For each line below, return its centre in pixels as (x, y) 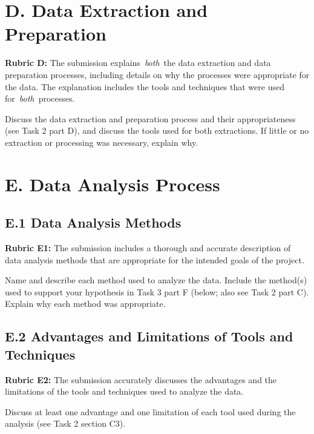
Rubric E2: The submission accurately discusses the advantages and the (141, 379)
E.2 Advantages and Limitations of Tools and (149, 336)
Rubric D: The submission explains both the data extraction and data (138, 63)
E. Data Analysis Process (113, 184)
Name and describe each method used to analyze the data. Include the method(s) (156, 280)
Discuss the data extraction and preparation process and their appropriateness (150, 118)
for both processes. (40, 98)
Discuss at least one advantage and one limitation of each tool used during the (150, 411)
